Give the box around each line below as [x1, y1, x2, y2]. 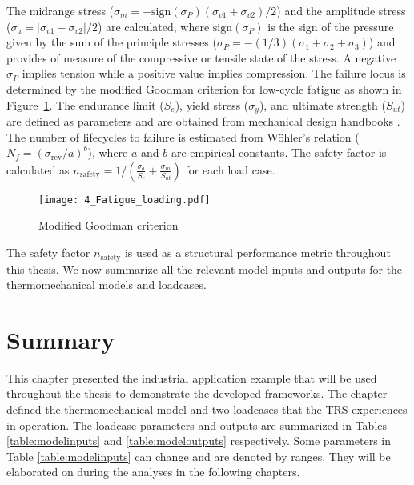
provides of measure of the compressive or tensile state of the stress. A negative [6, 49, 396, 66]
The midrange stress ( [6, 2, 115, 18]
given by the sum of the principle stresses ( [6, 34, 217, 50]
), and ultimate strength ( [259, 96, 386, 113]
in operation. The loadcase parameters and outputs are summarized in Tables [6, 416, 388, 433]
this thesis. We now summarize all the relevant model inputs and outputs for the [6, 260, 403, 277]
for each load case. [185, 161, 275, 178]
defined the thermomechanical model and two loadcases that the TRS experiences [6, 401, 408, 417]
